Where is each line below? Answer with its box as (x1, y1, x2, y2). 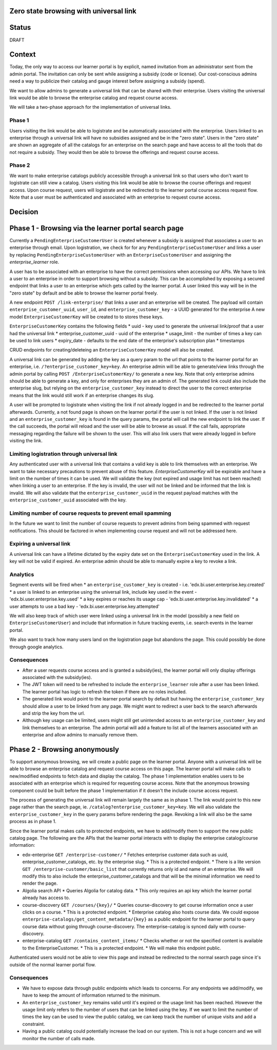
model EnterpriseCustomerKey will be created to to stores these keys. (9, 314, 164, 320)
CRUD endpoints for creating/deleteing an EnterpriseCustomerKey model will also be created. (9, 347, 214, 353)
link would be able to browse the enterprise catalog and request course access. (9, 95, 178, 101)
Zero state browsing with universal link (9, 7, 137, 15)
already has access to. (22, 895, 70, 901)
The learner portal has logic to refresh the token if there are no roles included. (22, 688, 187, 695)
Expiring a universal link (9, 540, 71, 548)
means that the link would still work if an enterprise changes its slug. (9, 392, 154, 398)
